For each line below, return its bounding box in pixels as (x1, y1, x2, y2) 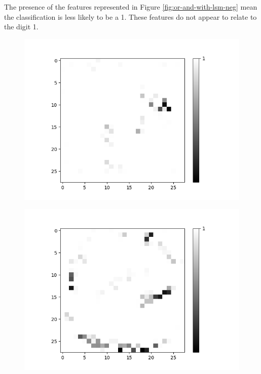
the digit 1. (4, 21, 39, 32)
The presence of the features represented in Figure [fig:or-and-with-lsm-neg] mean (4, 2, 257, 12)
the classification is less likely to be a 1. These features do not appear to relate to (4, 11, 257, 22)
